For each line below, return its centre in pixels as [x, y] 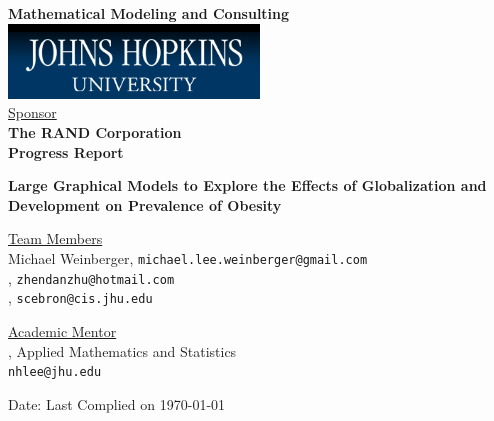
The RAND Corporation [95, 132]
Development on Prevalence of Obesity [145, 204]
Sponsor [32, 112]
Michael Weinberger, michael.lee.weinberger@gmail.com [188, 257]
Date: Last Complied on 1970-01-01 [117, 403]
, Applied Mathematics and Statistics [122, 350]
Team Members [55, 238]
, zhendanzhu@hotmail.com [91, 277]
